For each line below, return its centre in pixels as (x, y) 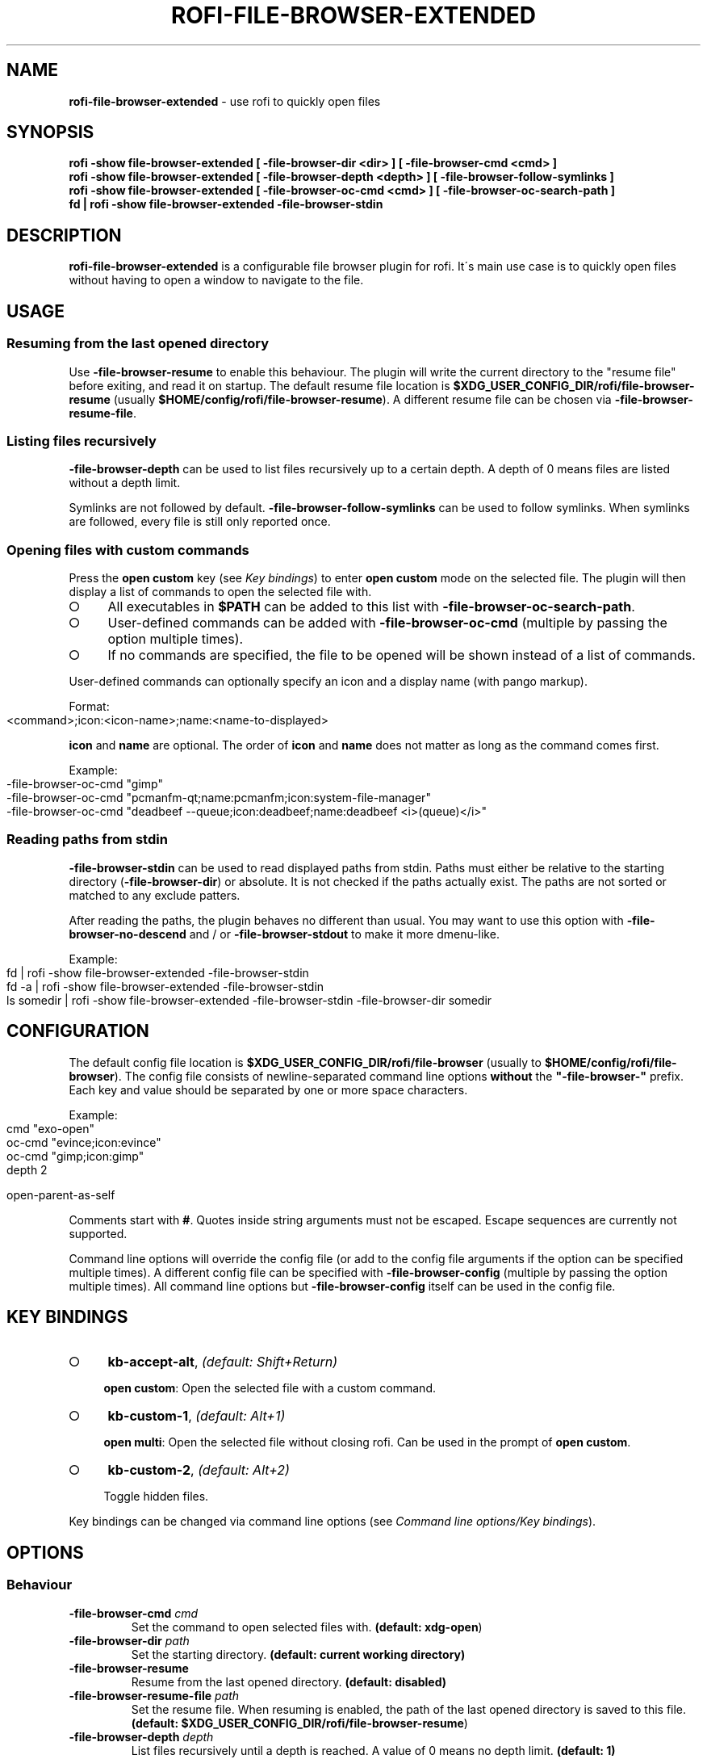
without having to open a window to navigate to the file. (216, 280)
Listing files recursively (82, 441)
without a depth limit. (125, 483)
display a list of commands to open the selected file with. (220, 592)
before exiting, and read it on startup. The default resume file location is (259, 385)
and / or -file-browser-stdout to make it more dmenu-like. (344, 934)
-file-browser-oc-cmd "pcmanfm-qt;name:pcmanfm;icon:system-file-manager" (219, 798)
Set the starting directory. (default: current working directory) (298, 1654)
